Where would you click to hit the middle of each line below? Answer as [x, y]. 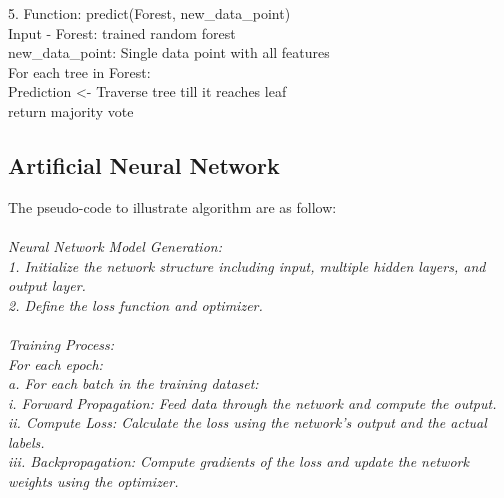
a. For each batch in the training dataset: [133, 383]
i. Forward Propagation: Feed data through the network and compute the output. [252, 402]
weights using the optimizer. [93, 481]
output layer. [47, 285]
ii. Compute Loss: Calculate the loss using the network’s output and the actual [247, 422]
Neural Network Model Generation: [115, 245]
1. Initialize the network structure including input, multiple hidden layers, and [247, 265]
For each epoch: [55, 363]
